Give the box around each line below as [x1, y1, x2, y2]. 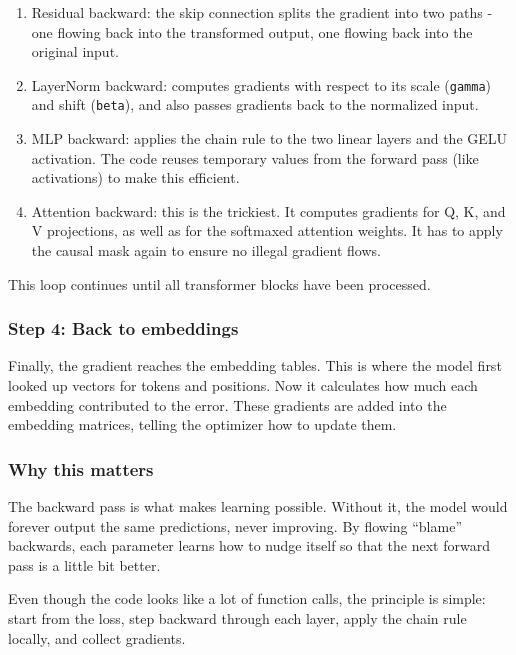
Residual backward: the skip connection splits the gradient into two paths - [31, 2, 493, 22]
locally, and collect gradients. [8, 627, 186, 648]
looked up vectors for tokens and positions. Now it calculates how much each [8, 375, 478, 396]
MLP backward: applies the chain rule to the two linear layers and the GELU [31, 128, 508, 149]
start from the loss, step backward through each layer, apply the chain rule [8, 608, 467, 629]
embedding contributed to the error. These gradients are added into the [8, 394, 447, 415]
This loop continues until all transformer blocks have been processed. [8, 273, 431, 294]
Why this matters [8, 456, 154, 481]
